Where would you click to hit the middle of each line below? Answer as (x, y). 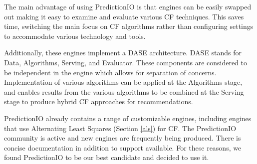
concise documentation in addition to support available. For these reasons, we (123, 147)
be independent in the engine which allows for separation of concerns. (110, 72)
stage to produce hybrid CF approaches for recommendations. (99, 101)
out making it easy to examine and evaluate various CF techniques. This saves (124, 16)
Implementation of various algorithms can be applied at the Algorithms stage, (123, 82)
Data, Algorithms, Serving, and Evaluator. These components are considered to (126, 62)
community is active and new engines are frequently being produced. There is (123, 138)
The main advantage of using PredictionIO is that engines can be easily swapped (128, 6)
